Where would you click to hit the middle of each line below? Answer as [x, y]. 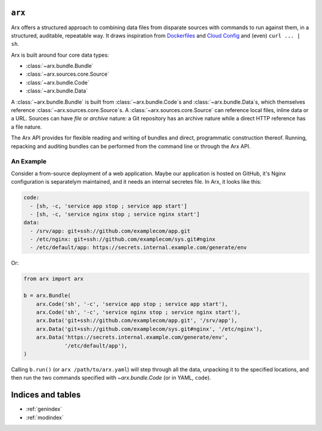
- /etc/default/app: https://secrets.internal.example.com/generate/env [139, 248]
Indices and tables [46, 395]
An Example [29, 162]
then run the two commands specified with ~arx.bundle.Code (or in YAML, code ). [111, 378]
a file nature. [27, 127]
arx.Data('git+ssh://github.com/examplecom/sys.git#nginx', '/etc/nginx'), [149, 329]
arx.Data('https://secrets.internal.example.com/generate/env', [132, 337]
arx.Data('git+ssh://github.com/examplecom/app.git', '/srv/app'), [137, 321]
